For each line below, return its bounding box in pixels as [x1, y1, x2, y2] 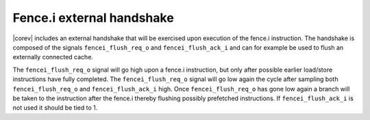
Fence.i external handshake [12, 10, 174, 25]
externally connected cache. [12, 53, 94, 61]
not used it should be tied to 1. [12, 104, 98, 112]
